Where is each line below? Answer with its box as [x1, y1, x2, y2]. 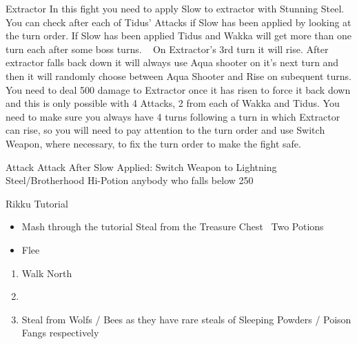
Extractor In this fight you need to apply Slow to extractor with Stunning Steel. [6, 1, 345, 15]
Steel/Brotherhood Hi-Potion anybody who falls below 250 [6, 173, 254, 188]
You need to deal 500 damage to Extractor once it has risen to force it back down [6, 82, 351, 97]
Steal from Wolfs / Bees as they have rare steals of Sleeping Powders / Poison [21, 312, 351, 326]
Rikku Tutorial [6, 196, 68, 210]
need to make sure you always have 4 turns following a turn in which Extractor [6, 109, 340, 123]
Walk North [21, 265, 72, 280]
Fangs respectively [21, 325, 99, 340]
